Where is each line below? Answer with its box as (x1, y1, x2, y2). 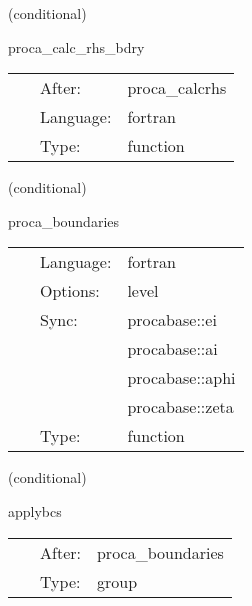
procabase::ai (127, 337, 218, 361)
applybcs (8, 500, 62, 521)
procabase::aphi (127, 366, 236, 390)
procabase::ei (127, 308, 217, 332)
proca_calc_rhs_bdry (8, 36, 145, 57)
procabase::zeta (127, 395, 234, 419)
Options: (40, 279, 100, 303)
